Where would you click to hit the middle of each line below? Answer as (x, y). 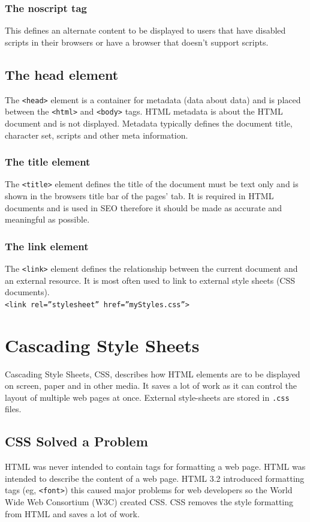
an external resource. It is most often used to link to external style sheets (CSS (150, 280)
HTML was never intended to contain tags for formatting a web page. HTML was (155, 466)
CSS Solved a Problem (76, 441)
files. (13, 409)
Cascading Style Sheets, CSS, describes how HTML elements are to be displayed (153, 373)
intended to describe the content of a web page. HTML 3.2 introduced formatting (155, 478)
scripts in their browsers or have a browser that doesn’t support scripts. (137, 42)
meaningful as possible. (47, 219)
